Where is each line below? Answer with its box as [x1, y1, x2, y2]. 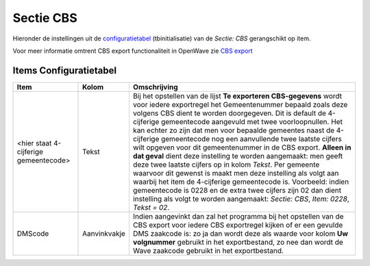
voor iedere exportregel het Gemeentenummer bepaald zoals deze [132, 99, 348, 109]
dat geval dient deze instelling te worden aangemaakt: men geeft [132, 151, 343, 160]
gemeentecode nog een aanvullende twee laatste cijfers [161, 134, 342, 143]
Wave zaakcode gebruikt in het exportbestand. [132, 245, 284, 255]
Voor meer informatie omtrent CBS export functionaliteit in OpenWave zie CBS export [12, 47, 253, 55]
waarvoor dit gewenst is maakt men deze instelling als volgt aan [132, 168, 339, 178]
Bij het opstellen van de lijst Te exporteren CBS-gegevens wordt [132, 91, 343, 101]
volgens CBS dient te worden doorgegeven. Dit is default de [132, 108, 327, 118]
